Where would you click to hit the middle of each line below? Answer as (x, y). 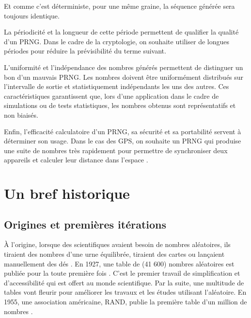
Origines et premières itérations (85, 224)
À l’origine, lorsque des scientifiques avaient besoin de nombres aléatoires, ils (117, 244)
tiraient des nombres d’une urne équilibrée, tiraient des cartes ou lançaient (114, 254)
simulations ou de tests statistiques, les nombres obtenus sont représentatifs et (120, 105)
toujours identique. (32, 15)
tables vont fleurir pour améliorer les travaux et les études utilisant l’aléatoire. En (125, 292)
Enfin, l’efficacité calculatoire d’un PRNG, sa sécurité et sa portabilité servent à (123, 131)
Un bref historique (67, 193)
